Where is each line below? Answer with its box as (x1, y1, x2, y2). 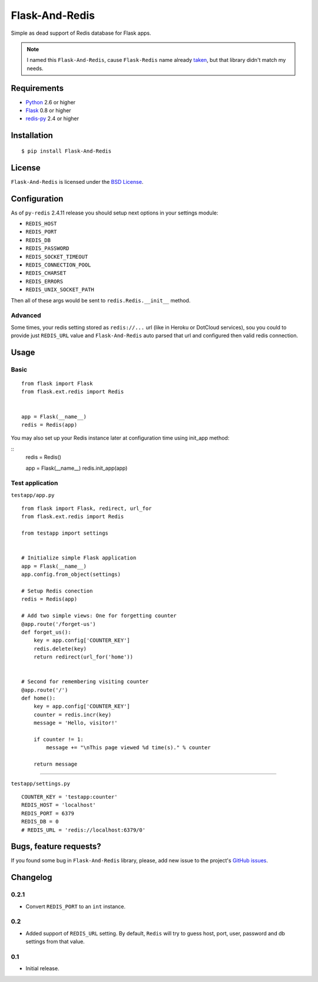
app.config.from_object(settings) (21, 571, 121, 578)
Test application (11, 479, 58, 487)
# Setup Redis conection (21, 587, 93, 594)
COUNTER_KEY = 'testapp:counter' (21, 793, 118, 800)
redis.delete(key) (33, 645, 87, 652)
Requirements (11, 83, 64, 93)
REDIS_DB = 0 (21, 818, 59, 825)
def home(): (21, 695, 56, 701)
